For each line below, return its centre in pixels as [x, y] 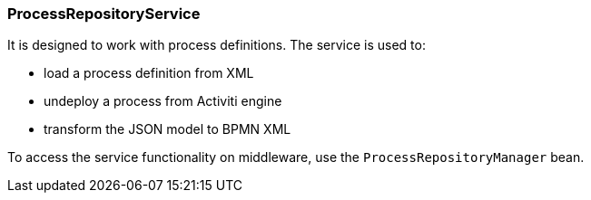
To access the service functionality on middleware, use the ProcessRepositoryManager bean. [296, 157]
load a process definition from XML [149, 73]
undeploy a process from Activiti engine [163, 101]
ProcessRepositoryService [104, 14]
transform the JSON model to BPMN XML [167, 129]
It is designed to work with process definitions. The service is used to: [217, 45]
